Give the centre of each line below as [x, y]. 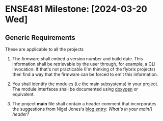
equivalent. [24, 94]
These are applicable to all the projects [44, 49]
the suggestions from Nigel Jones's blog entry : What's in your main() [82, 109]
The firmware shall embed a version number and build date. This [78, 59]
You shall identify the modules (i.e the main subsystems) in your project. [85, 84]
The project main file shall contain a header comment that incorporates [84, 104]
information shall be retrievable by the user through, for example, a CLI [84, 64]
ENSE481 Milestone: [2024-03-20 [76, 9]
